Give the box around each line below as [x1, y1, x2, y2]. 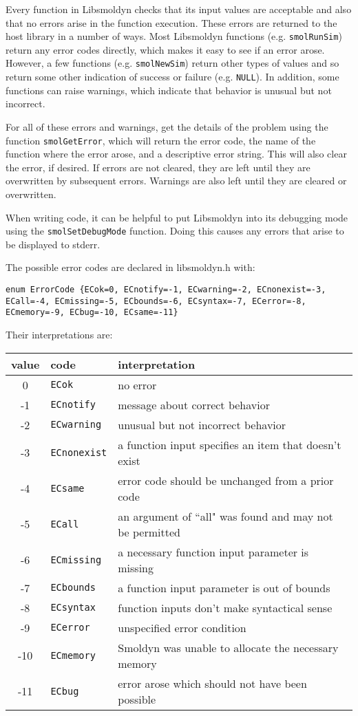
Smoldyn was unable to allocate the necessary [118, 639, 339, 655]
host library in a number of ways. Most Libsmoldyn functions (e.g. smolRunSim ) [6, 29, 342, 43]
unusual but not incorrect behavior [118, 416, 286, 433]
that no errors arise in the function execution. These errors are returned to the [6, 15, 337, 30]
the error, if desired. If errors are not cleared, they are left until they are [6, 160, 310, 174]
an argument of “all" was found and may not [118, 508, 333, 524]
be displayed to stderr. [6, 237, 101, 251]
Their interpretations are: [6, 327, 113, 341]
